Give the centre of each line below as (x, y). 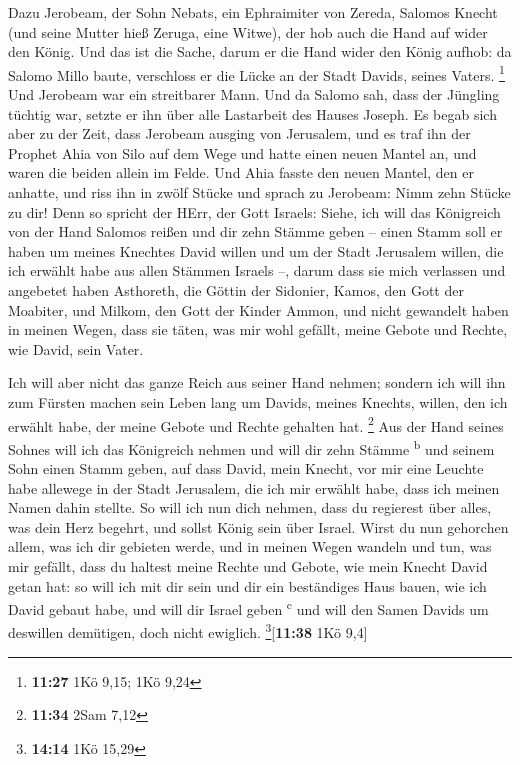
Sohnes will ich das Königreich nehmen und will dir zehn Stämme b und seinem (251, 447)
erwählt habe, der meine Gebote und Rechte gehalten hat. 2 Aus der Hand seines (256, 424)
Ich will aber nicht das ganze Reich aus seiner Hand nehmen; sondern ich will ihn (257, 382)
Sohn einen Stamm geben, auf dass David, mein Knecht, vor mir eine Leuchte (246, 468)
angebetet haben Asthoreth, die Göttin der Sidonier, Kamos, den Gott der (236, 289)
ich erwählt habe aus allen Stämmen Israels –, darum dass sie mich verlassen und (257, 270)
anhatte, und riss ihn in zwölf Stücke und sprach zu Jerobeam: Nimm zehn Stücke (259, 192)
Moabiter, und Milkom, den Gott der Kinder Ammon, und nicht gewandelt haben (258, 309)
